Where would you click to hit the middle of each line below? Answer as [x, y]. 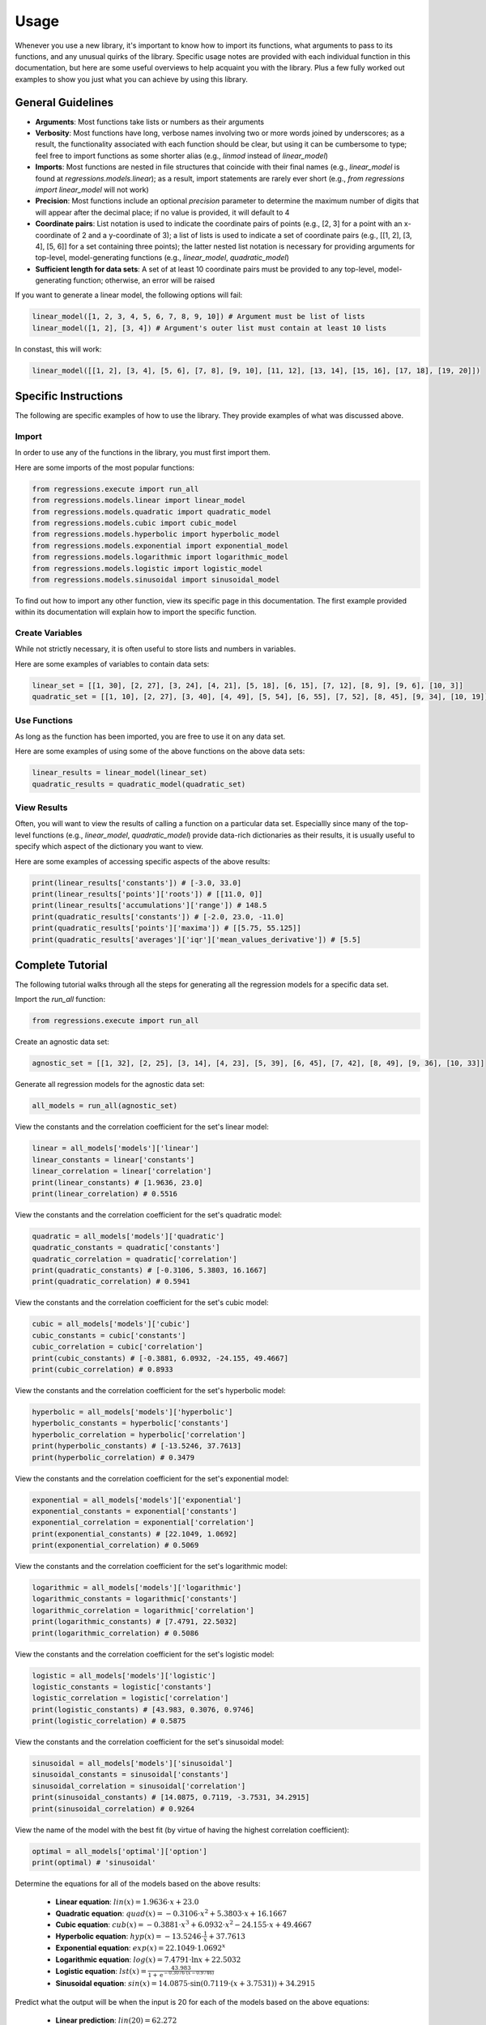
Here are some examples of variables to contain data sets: [112, 663]
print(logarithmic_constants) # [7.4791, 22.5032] [135, 1622]
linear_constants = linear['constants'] [113, 1160]
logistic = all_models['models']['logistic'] [124, 1675]
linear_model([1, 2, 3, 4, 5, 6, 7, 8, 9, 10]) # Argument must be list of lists [199, 317]
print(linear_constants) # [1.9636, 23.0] [117, 1182]
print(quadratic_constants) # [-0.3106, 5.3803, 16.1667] [149, 1270]
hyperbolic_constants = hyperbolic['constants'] [130, 1423]
